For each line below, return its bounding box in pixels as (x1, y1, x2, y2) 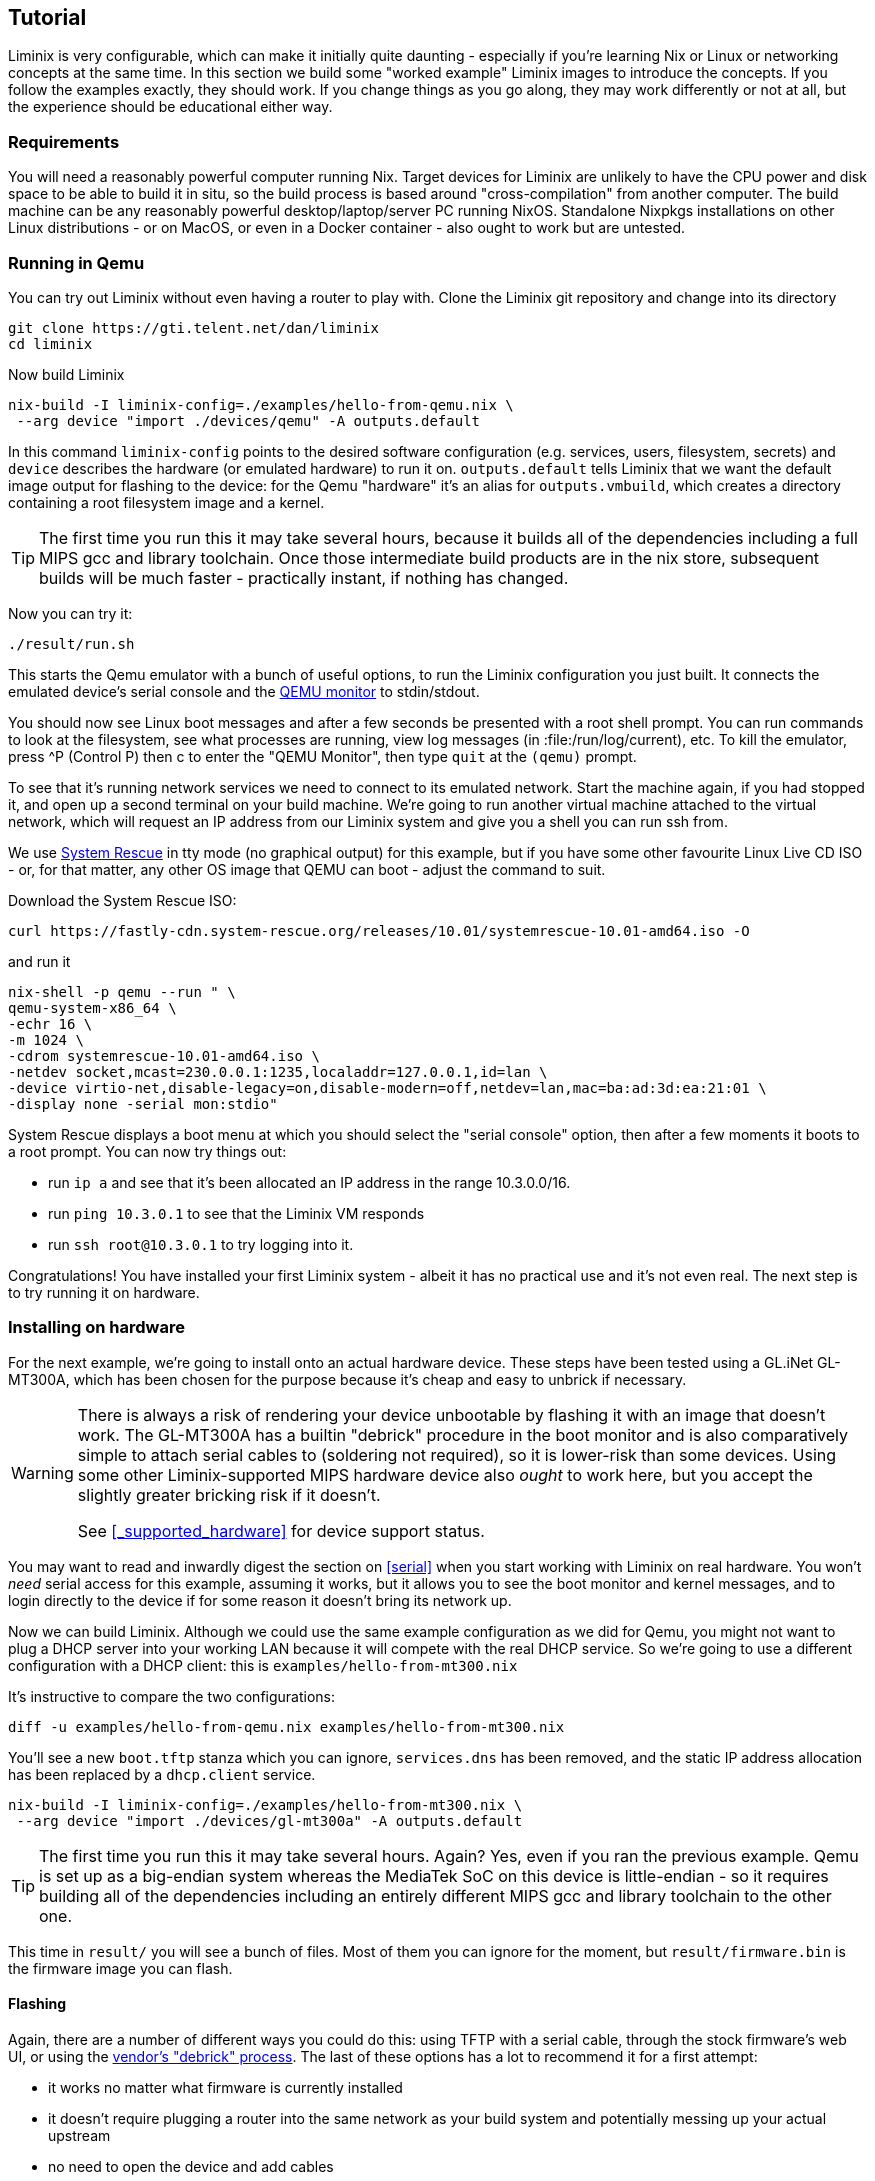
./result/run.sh (8, 635, 135, 652)
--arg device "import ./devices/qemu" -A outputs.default (16, 412, 481, 429)
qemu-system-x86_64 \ (8, 999, 177, 1016)
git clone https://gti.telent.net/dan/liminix (8, 319, 379, 336)
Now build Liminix (8, 365, 125, 383)
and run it (8, 952, 71, 970)
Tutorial (8, 5, 87, 30)
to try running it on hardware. (8, 1283, 200, 1301)
